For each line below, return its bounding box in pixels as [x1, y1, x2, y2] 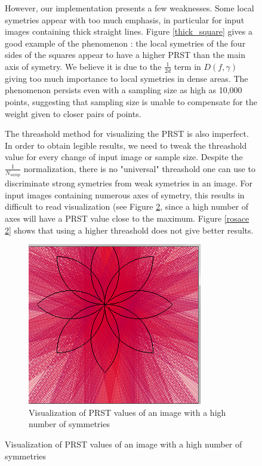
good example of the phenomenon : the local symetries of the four [5, 36, 246, 49]
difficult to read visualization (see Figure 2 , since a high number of [5, 200, 249, 213]
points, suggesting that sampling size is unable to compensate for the [5, 95, 257, 108]
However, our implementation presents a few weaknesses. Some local [5, 2, 254, 14]
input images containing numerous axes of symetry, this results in [5, 188, 245, 201]
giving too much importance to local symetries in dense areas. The [5, 72, 248, 84]
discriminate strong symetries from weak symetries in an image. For [5, 177, 253, 189]
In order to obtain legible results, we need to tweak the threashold [5, 139, 247, 151]
